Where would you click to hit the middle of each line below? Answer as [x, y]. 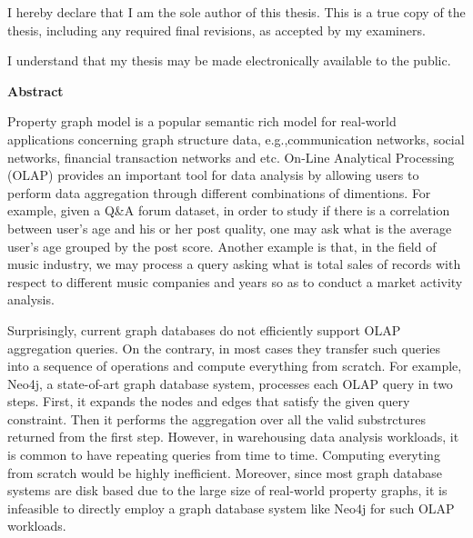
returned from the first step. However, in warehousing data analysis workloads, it [233, 437]
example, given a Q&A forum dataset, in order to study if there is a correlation [229, 210]
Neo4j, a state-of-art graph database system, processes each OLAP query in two [230, 383]
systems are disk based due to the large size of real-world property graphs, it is [227, 490]
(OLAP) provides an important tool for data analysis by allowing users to [213, 175]
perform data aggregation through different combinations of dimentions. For [219, 192]
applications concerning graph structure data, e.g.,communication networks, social [236, 139]
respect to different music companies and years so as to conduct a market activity [235, 281]
